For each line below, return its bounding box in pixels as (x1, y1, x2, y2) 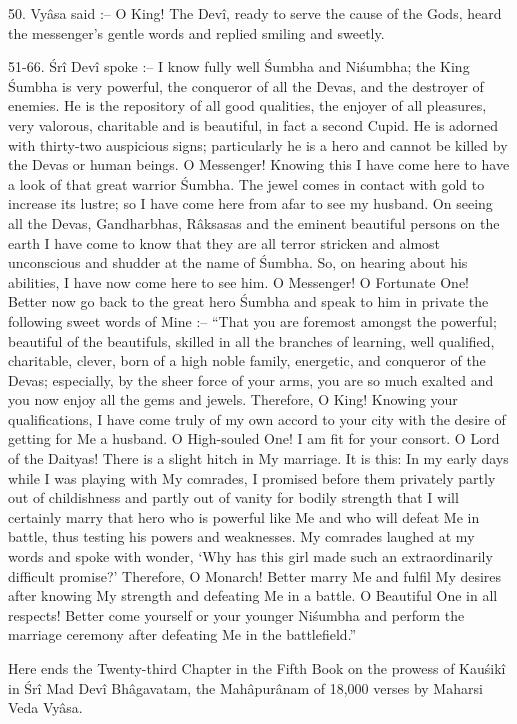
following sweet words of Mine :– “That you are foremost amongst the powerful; (8, 310, 497, 331)
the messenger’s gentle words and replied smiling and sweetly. (8, 22, 385, 43)
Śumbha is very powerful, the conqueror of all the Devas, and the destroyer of (8, 75, 484, 96)
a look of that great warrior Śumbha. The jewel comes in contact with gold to (8, 173, 485, 194)
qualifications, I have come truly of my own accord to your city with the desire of (8, 408, 506, 429)
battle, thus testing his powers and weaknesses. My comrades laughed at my (8, 526, 475, 547)
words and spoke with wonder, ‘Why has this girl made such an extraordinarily (8, 546, 493, 567)
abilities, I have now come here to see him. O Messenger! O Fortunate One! (8, 271, 470, 292)
